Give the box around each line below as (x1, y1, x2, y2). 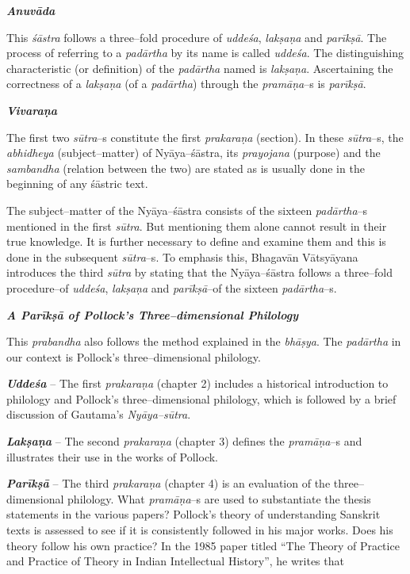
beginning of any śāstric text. (6, 175, 148, 192)
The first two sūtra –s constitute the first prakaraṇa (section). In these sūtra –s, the (6, 128, 404, 145)
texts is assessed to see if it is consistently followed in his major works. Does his (6, 522, 393, 538)
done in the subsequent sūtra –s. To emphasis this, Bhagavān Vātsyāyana (6, 248, 358, 265)
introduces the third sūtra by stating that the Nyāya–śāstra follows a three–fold (6, 264, 393, 281)
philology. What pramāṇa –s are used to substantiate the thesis (67, 490, 371, 507)
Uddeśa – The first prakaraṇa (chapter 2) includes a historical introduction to (6, 375, 389, 392)
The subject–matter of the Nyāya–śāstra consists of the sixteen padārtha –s (6, 201, 368, 218)
